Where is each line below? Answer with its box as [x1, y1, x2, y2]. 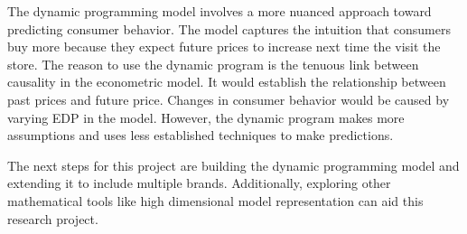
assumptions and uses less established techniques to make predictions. [7, 126, 394, 145]
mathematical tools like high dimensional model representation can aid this [7, 191, 424, 210]
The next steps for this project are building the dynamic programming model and [7, 155, 460, 174]
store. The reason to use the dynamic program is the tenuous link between [7, 54, 419, 73]
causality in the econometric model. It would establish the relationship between [7, 72, 446, 91]
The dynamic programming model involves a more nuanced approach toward [7, 2, 432, 20]
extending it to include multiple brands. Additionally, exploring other [7, 173, 391, 192]
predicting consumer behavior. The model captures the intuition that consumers [7, 19, 451, 38]
